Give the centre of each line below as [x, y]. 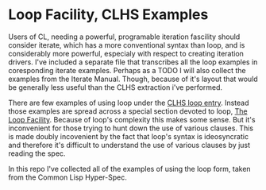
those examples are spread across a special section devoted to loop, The [128, 111]
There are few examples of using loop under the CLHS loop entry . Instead [129, 103]
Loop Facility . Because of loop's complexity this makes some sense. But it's [132, 119]
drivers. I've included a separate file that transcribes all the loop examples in [133, 62]
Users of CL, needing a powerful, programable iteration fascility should [124, 37]
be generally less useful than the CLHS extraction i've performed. [116, 87]
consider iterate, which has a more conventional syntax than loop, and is [127, 45]
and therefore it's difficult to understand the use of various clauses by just [129, 145]
